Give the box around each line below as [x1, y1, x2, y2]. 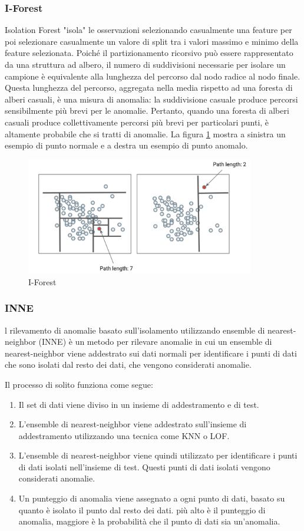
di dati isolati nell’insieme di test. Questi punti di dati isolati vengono [18, 460, 270, 473]
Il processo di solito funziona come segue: [5, 378, 153, 390]
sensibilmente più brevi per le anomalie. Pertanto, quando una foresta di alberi [5, 104, 289, 117]
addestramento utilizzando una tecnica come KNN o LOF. [18, 429, 230, 441]
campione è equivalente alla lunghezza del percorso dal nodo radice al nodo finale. [5, 70, 300, 82]
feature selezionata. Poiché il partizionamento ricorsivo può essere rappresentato [5, 47, 293, 59]
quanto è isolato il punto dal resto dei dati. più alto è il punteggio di [18, 503, 266, 516]
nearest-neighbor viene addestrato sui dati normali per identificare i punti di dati [5, 347, 297, 359]
